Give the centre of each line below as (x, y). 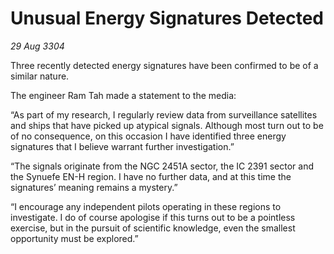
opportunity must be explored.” (74, 238)
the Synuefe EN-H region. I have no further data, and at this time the (151, 176)
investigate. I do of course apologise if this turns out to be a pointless (153, 217)
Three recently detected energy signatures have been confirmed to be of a (164, 65)
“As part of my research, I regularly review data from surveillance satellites (164, 114)
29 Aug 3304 (37, 46)
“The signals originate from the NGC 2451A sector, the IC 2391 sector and (162, 166)
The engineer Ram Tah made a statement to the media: (123, 95)
